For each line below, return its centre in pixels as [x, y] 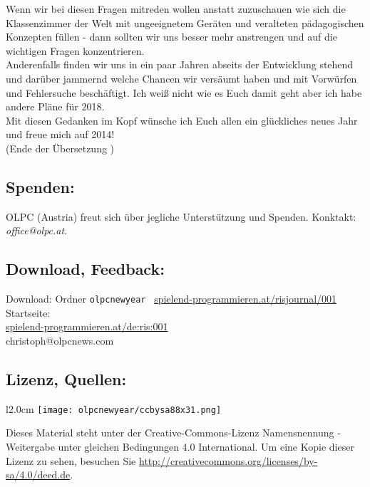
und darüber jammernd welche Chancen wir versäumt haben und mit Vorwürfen [181, 78]
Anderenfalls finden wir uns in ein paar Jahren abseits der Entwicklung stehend [180, 64]
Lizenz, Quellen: [66, 378]
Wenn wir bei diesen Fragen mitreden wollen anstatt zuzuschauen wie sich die [176, 9]
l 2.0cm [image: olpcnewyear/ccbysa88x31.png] [114, 408]
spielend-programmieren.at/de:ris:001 [87, 326]
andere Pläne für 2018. [55, 106]
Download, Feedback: [85, 269]
